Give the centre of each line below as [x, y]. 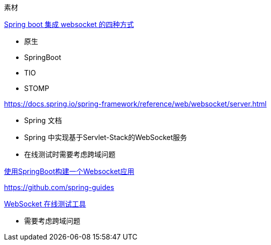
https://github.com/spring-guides [59, 187]
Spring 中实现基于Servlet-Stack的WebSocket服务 [106, 137]
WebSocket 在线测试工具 [45, 204]
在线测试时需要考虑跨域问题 [70, 154]
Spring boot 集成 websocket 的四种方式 [69, 24]
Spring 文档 [43, 120]
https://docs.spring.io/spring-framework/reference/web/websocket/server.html [135, 104]
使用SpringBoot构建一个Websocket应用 [69, 171]
